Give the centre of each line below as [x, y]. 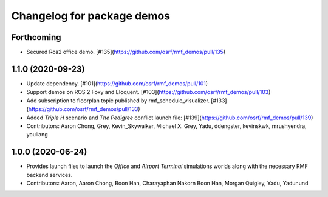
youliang [37, 135]
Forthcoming [36, 37]
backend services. [50, 175]
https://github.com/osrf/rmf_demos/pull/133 [83, 109]
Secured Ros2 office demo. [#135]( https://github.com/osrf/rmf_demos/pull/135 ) [126, 52]
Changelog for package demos [91, 16]
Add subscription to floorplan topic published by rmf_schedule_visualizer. [118, 101]
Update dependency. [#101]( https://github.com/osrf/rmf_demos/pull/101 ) [117, 83]
